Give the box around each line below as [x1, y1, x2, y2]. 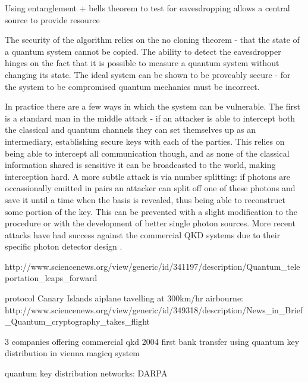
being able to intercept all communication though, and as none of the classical [5, 147, 290, 159]
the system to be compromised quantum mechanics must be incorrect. [5, 80, 260, 92]
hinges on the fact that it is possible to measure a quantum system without [5, 57, 279, 69]
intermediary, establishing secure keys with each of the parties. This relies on [5, 135, 285, 147]
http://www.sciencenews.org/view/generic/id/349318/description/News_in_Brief [5, 303, 303, 316]
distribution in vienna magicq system [5, 347, 140, 359]
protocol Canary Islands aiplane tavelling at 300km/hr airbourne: [5, 292, 243, 304]
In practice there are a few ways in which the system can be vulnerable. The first [5, 100, 301, 113]
